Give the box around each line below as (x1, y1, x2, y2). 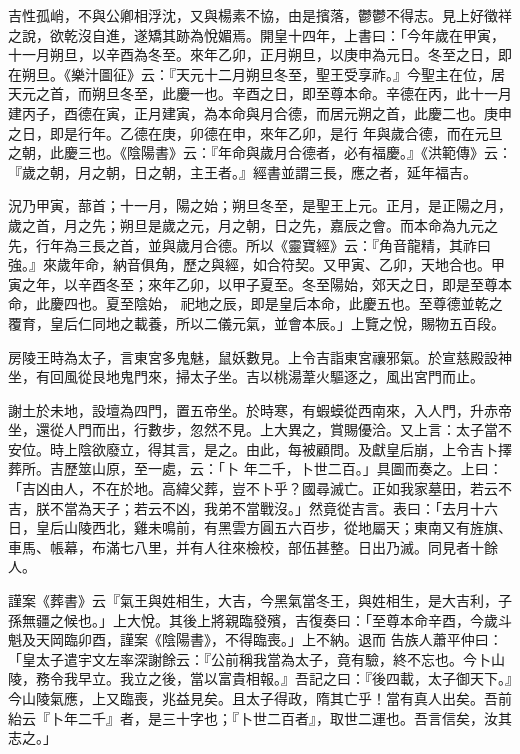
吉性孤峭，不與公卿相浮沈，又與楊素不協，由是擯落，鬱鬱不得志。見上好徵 (8, 5, 498, 25)
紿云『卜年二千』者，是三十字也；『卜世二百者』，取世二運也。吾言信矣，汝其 (8, 707, 512, 728)
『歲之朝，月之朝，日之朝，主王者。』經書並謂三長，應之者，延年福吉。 (8, 161, 477, 182)
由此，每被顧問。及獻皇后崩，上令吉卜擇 (245, 438, 512, 459)
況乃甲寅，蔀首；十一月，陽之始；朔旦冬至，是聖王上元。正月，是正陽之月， (8, 195, 512, 216)
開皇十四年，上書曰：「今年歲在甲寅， (259, 24, 505, 45)
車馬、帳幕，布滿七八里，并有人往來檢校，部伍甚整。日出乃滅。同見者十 (8, 536, 484, 557)
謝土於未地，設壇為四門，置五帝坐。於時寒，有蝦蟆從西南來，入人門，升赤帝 (8, 399, 512, 420)
